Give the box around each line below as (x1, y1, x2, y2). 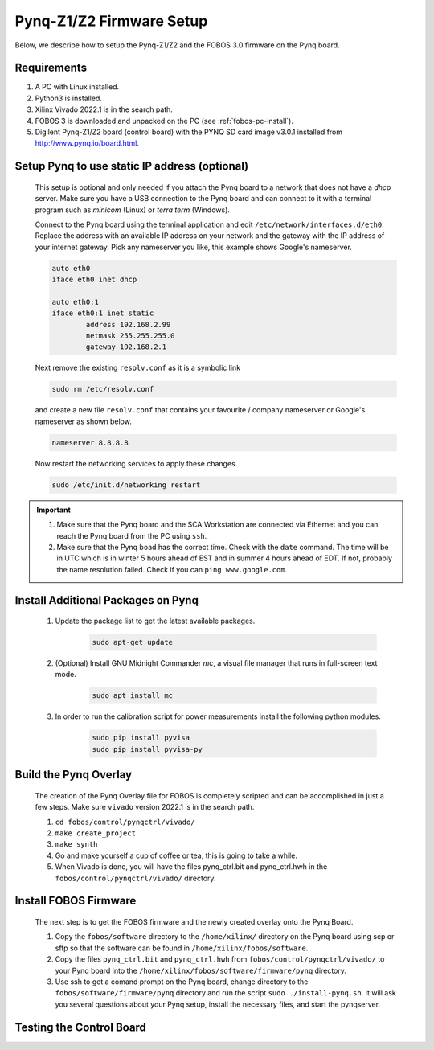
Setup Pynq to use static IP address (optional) (14, 159, 249, 173)
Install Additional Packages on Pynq (14, 593, 199, 607)
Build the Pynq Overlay (14, 768, 133, 781)
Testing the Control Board (14, 1020, 146, 1034)
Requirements (14, 61, 88, 75)
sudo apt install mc (92, 691, 173, 700)
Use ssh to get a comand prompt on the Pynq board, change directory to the (55, 977, 309, 986)
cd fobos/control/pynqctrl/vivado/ (55, 817, 196, 826)
